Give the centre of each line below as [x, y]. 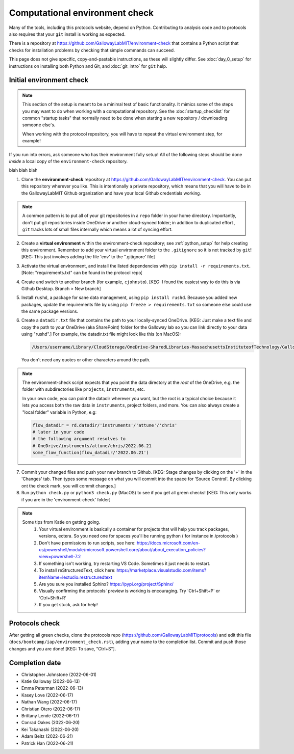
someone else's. [39, 125]
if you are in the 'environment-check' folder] [66, 499]
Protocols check [35, 623]
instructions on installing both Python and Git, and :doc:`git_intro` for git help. [88, 66]
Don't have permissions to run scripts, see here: [87, 543]
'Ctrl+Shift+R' [53, 598]
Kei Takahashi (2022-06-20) [50, 729]
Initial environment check [49, 80]
